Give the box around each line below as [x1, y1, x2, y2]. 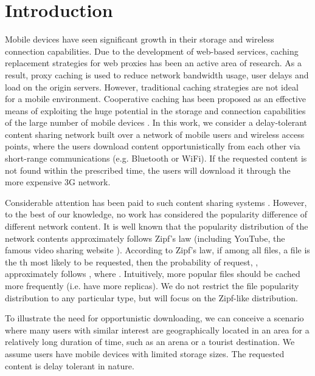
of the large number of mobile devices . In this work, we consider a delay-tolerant [5, 116, 308, 129]
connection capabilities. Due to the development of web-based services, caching [5, 44, 299, 57]
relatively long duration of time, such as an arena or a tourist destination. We [5, 335, 295, 348]
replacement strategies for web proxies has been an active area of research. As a [5, 56, 302, 69]
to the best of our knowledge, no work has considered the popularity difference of [5, 208, 308, 220]
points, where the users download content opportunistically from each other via [5, 140, 300, 152]
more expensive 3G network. [5, 176, 111, 188]
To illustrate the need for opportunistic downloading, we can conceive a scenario [5, 312, 304, 324]
